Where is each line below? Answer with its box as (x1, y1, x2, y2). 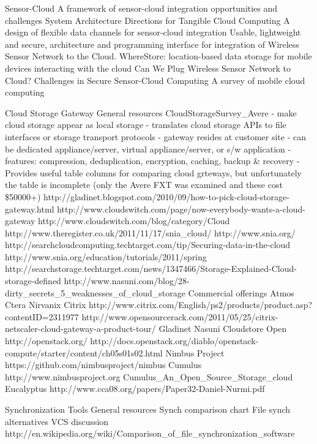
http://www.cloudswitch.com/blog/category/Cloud (38, 214, 230, 227)
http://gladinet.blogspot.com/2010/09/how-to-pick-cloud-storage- (43, 190, 289, 203)
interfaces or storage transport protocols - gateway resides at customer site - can (5, 130, 307, 143)
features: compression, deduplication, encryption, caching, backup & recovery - (5, 154, 300, 167)
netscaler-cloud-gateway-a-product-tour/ (5, 322, 156, 335)
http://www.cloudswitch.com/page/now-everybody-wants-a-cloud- (57, 202, 305, 215)
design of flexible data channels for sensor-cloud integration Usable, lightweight (5, 26, 301, 39)
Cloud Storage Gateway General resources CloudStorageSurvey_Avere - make (5, 106, 297, 119)
